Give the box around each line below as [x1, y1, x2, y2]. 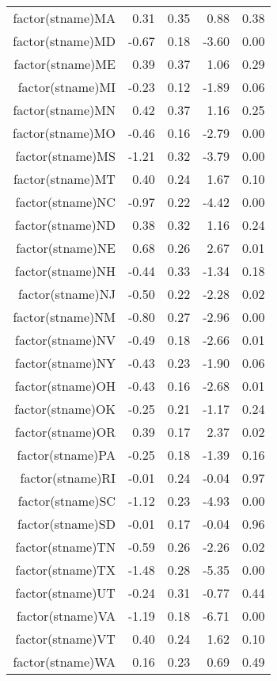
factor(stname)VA [16, 606, 116, 625]
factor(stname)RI [20, 469, 116, 487]
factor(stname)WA [13, 652, 116, 671]
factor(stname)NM [13, 308, 116, 326]
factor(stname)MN [13, 101, 116, 119]
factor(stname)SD [17, 515, 116, 533]
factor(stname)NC [15, 193, 116, 211]
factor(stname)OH [14, 377, 116, 395]
